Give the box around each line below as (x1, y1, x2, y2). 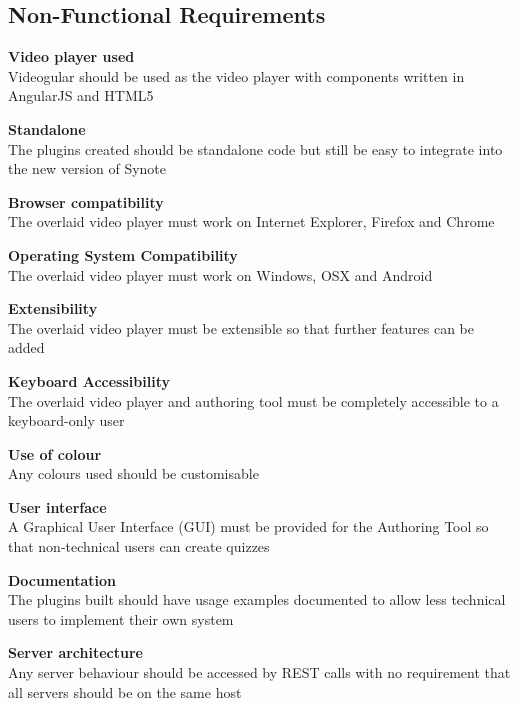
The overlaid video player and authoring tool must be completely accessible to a (8, 390, 499, 411)
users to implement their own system (8, 608, 234, 629)
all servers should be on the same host (8, 681, 242, 702)
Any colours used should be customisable (8, 463, 259, 484)
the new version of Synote (8, 158, 167, 179)
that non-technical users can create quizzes (8, 536, 270, 557)
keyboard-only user (8, 410, 125, 431)
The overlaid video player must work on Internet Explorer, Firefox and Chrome (8, 211, 495, 232)
